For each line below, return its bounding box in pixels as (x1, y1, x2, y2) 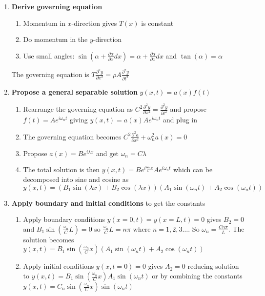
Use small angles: (23, 50, 75, 60)
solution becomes (23, 234, 74, 244)
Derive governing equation (11, 1, 102, 11)
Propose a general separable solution (11, 86, 138, 97)
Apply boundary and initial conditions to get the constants (11, 197, 205, 208)
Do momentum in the (23, 34, 88, 44)
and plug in (163, 114, 198, 124)
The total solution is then (23, 164, 100, 175)
